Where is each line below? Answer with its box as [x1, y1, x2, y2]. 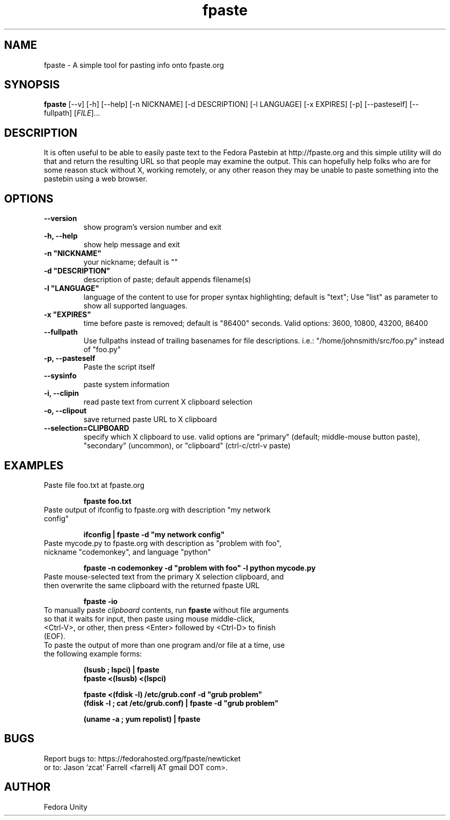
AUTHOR [4, 780, 51, 794]
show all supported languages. [83, 301, 188, 311]
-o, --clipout [44, 406, 87, 415]
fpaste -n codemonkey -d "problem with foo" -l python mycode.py [83, 563, 316, 572]
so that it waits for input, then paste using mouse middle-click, [44, 614, 255, 623]
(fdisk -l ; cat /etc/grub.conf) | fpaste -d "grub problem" [83, 698, 278, 707]
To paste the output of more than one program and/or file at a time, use [44, 640, 285, 649]
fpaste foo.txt [83, 496, 132, 505]
